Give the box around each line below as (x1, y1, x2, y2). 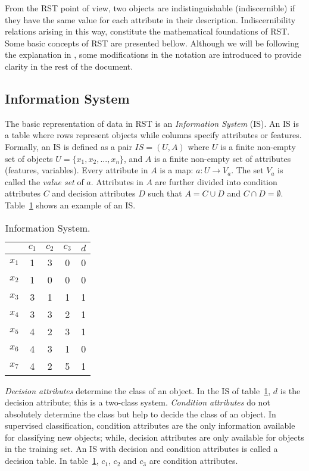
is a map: (160, 164, 193, 176)
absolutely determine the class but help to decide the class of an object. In (5, 407, 276, 420)
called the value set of (5, 175, 84, 188)
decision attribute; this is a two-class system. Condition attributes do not (5, 396, 270, 408)
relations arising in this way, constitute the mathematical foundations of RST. (5, 25, 290, 38)
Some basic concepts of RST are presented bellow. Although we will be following (5, 36, 299, 49)
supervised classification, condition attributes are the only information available (5, 419, 295, 432)
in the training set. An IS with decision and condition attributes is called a (5, 442, 278, 455)
